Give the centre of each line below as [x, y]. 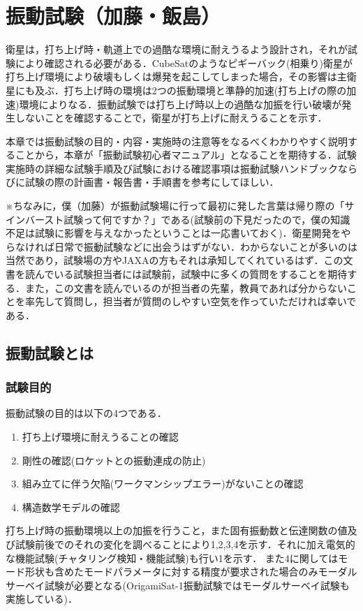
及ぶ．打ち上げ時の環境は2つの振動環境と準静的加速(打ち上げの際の [191, 90]
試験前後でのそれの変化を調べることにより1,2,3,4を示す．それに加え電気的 [185, 544]
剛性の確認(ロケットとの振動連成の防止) [114, 460]
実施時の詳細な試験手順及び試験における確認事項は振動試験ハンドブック [172, 168]
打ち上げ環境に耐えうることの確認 [100, 436]
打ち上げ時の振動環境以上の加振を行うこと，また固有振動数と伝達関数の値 [177, 530]
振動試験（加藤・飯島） [113, 16]
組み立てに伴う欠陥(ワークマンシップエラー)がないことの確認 [163, 484]
